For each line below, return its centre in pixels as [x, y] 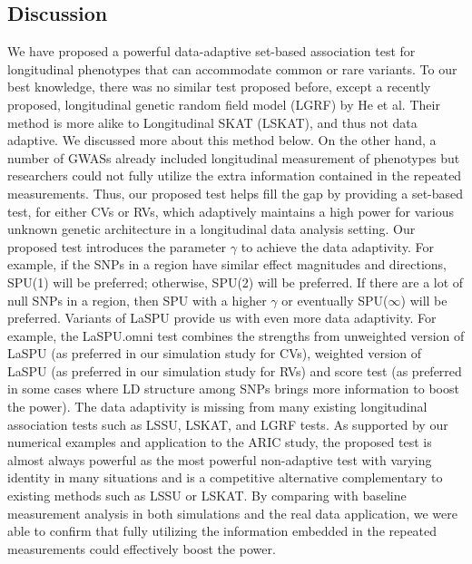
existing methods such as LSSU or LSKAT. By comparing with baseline [207, 496]
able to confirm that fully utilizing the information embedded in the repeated [222, 531]
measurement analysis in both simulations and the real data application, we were [232, 513]
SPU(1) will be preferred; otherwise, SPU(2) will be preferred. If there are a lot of [236, 282]
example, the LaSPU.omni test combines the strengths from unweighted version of [236, 335]
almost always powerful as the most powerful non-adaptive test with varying [220, 459]
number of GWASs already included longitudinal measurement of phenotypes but [234, 157]
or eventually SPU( [335, 300]
